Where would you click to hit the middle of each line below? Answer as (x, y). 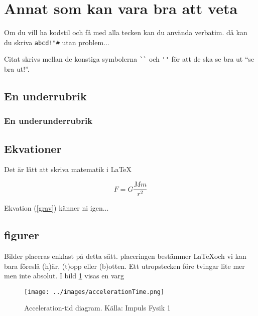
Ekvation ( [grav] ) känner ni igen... (56, 208)
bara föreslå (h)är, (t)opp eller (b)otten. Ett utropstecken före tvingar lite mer (124, 266)
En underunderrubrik (48, 121)
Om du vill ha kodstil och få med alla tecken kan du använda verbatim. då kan (126, 32)
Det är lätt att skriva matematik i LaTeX (68, 169)
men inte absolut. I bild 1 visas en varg (64, 276)
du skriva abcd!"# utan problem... (57, 42)
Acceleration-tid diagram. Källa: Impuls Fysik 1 (97, 308)
